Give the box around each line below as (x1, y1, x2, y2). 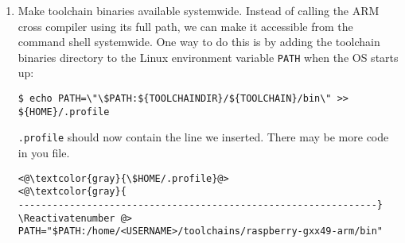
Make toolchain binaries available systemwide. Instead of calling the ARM (18, 2, 380, 18)
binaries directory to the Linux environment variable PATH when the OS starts (18, 48, 399, 65)
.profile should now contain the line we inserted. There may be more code (18, 129, 389, 145)
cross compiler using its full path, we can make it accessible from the (18, 17, 353, 34)
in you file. (18, 145, 70, 160)
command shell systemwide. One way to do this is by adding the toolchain (18, 33, 380, 50)
